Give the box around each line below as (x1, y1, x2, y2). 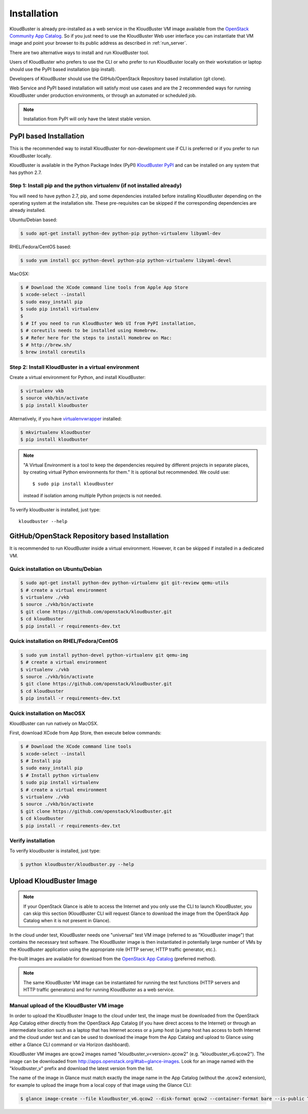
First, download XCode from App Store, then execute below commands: (9, 730, 162, 736)
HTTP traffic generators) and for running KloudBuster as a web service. (23, 986, 175, 993)
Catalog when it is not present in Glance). (23, 918, 111, 924)
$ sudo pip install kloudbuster (32, 481, 114, 487)
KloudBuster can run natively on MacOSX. (9, 720, 99, 726)
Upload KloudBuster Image (9, 876, 98, 885)
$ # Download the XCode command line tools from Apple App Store (20, 284, 188, 290)
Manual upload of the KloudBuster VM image (9, 1002, 124, 1009)
